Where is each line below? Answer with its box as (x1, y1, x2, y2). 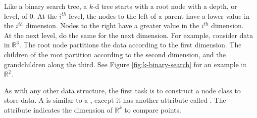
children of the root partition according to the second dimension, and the (4, 49, 226, 59)
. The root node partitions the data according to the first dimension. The (19, 39, 242, 50)
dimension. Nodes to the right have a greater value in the (25, 20, 200, 31)
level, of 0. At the (4, 10, 57, 21)
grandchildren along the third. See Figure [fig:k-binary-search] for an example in (4, 59, 247, 69)
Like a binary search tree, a (4, 1, 87, 11)
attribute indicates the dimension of (4, 104, 113, 115)
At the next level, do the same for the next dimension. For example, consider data (4, 30, 253, 40)
